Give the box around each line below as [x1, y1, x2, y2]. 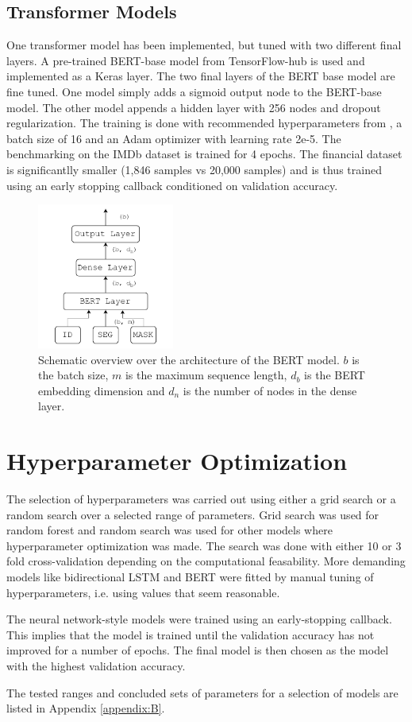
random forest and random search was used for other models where [6, 522, 333, 538]
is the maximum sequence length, [125, 367, 287, 383]
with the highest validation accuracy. [6, 658, 186, 674]
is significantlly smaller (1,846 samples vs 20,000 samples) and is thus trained [6, 161, 382, 177]
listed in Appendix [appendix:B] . [6, 700, 165, 716]
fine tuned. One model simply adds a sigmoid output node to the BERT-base [6, 83, 382, 99]
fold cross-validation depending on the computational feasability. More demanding [6, 553, 406, 569]
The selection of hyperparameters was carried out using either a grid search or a [6, 491, 396, 507]
